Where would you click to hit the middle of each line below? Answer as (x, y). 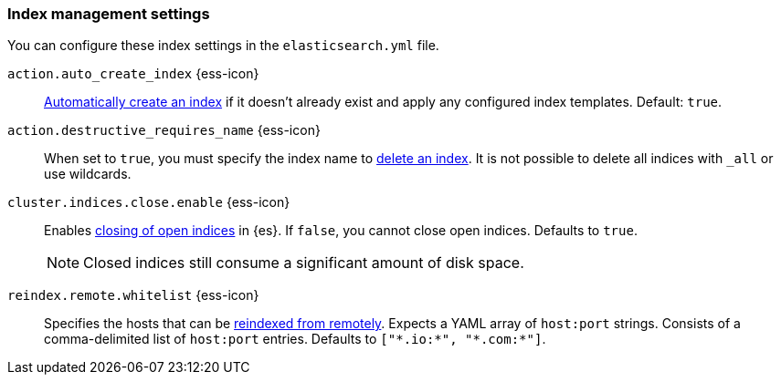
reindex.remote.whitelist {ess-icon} (133, 295)
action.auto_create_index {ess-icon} (133, 74)
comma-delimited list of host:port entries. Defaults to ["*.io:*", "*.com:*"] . (295, 339)
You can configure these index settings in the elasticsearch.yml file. (223, 46)
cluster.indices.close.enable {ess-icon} (149, 202)
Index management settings (109, 14)
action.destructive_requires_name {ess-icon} (164, 130)
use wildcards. (88, 174)
